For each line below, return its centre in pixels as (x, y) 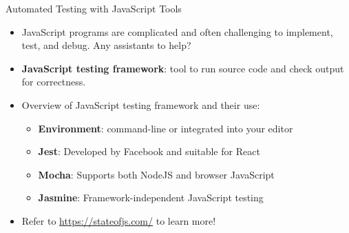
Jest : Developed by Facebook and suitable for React (149, 151)
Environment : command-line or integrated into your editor (166, 128)
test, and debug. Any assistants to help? (106, 45)
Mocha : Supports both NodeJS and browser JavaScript (156, 174)
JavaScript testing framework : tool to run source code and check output (183, 68)
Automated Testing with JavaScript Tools (94, 8)
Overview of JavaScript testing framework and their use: (141, 104)
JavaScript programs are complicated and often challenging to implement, (177, 31)
